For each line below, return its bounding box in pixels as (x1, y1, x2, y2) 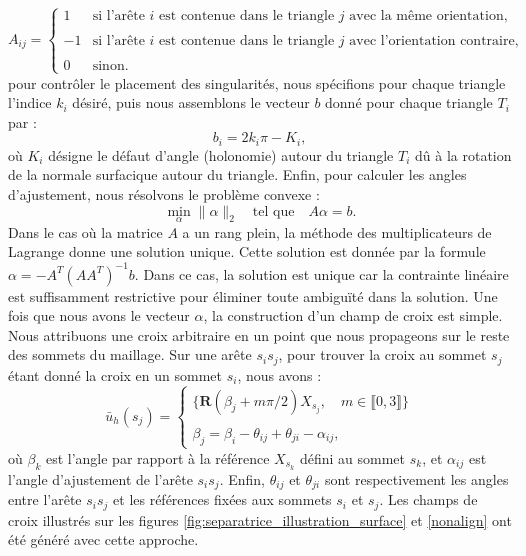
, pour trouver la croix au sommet (278, 344, 487, 365)
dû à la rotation (415, 144, 512, 165)
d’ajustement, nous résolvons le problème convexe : (8, 184, 320, 205)
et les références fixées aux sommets (113, 489, 332, 510)
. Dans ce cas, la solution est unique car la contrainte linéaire (134, 263, 509, 284)
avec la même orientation (349, 9, 504, 24)
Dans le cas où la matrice (8, 221, 163, 242)
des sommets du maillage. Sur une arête (8, 344, 252, 365)
